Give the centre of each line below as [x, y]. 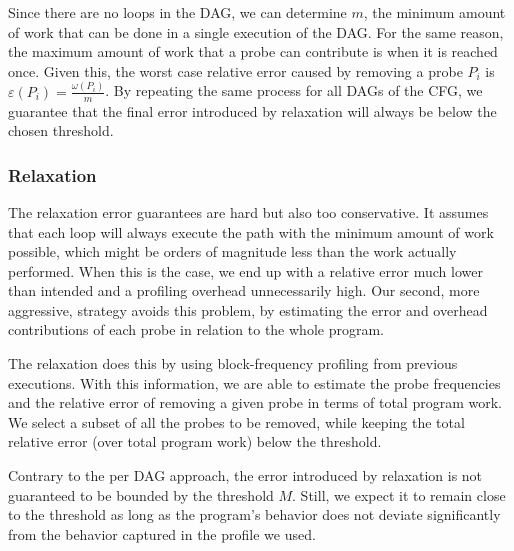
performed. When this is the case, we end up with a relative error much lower [245, 270]
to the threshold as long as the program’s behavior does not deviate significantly [254, 514]
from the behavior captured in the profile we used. [162, 533]
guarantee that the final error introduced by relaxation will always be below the [252, 110]
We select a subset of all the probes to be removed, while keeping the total [236, 421]
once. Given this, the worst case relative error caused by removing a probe [235, 70]
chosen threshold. [61, 130]
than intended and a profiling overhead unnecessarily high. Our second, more [244, 290]
